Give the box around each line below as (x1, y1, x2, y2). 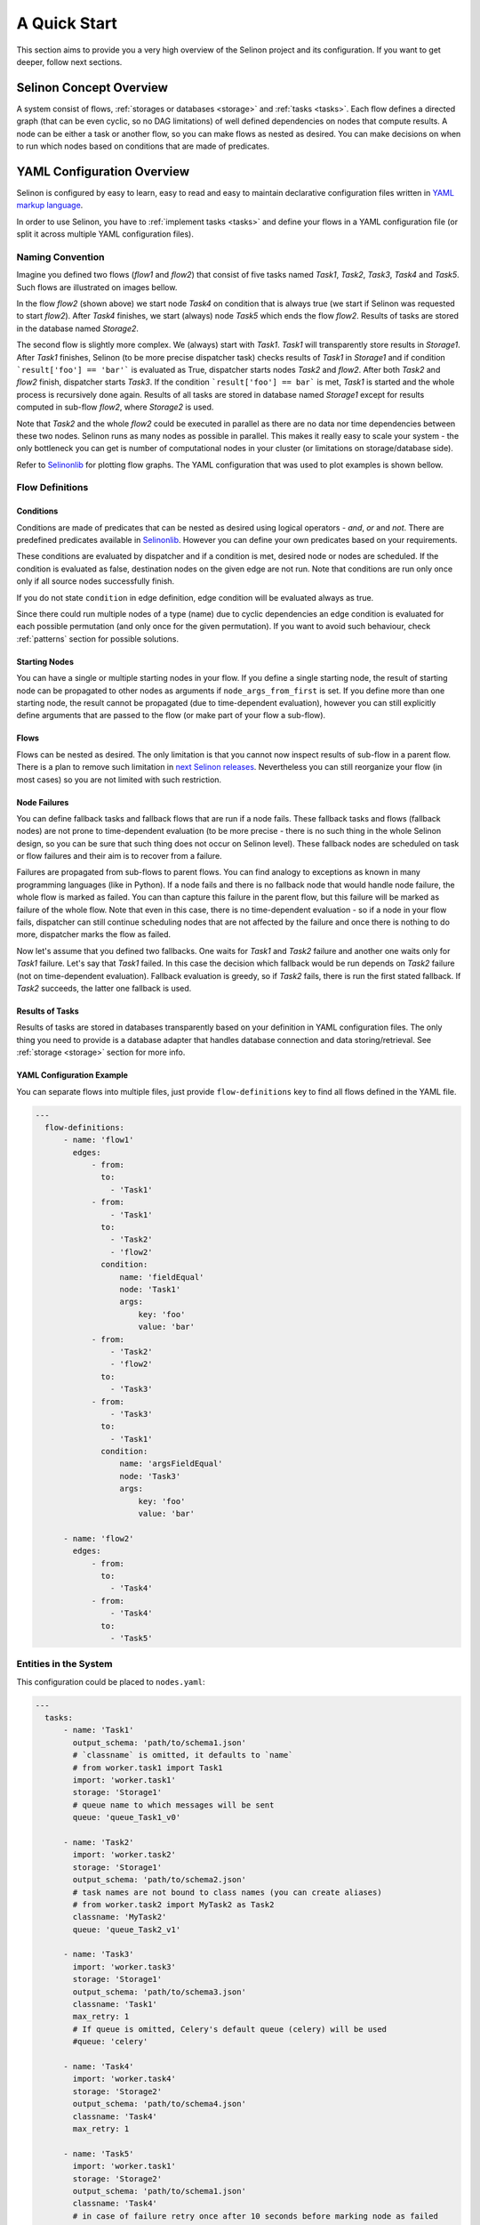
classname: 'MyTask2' (72, 1912, 167, 1922)
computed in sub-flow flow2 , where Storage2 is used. (16, 401, 214, 413)
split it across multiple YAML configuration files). (16, 229, 195, 239)
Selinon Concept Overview (16, 80, 169, 95)
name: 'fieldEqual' (119, 1272, 204, 1282)
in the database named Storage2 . (16, 323, 140, 334)
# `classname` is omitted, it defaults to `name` (72, 1750, 293, 1760)
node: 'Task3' (119, 1471, 181, 1481)
